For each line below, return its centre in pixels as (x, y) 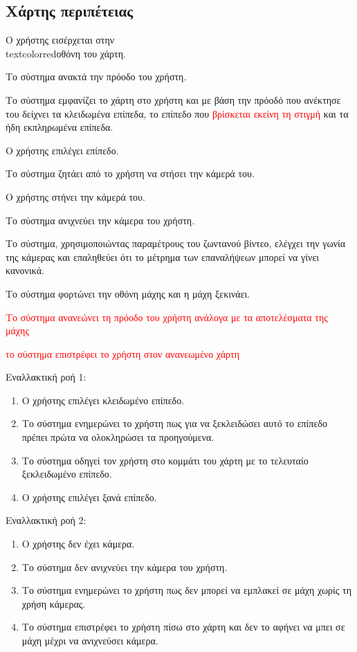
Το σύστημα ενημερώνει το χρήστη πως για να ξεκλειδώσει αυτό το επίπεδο (174, 423)
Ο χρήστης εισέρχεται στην (60, 40)
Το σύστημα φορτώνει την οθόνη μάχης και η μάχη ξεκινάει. (128, 293)
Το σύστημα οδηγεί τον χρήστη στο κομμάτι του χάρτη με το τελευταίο (165, 460)
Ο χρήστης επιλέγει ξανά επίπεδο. (89, 497)
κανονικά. (25, 270)
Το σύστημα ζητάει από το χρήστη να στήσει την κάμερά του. (130, 173)
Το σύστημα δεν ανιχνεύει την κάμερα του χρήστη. (125, 567)
